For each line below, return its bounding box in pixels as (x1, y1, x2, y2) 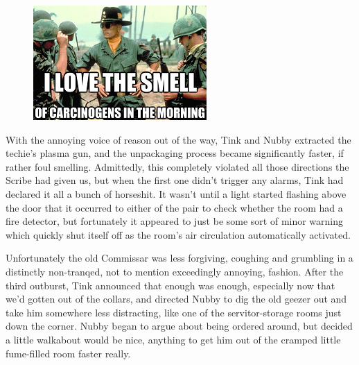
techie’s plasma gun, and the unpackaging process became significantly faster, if (6, 146, 344, 160)
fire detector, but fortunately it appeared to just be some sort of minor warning (6, 214, 344, 228)
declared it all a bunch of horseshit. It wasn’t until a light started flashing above (6, 186, 347, 201)
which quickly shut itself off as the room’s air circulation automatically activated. (6, 227, 351, 241)
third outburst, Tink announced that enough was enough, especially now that (6, 278, 335, 292)
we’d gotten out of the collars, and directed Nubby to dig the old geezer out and (6, 291, 347, 306)
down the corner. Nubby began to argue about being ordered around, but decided (6, 319, 353, 333)
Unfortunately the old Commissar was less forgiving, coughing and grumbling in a (6, 251, 353, 265)
